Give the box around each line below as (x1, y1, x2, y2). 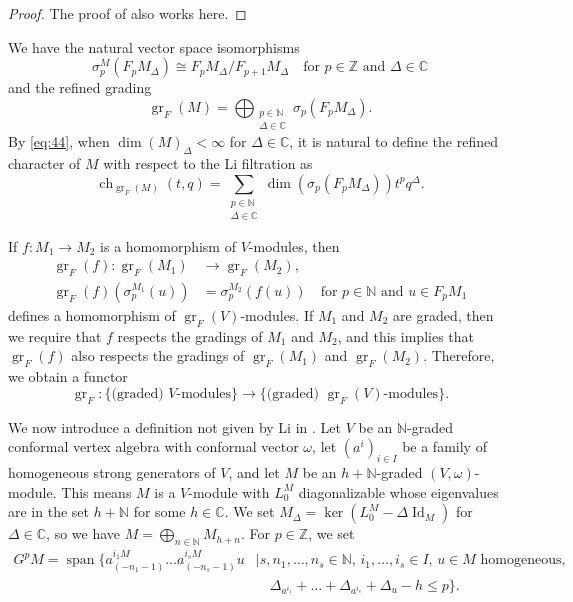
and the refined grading (8, 77, 152, 98)
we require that (8, 325, 102, 346)
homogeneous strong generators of (8, 461, 216, 482)
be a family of (402, 436, 487, 457)
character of (8, 153, 81, 174)
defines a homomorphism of (8, 305, 176, 326)
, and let (228, 461, 280, 482)
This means (61, 481, 132, 502)
